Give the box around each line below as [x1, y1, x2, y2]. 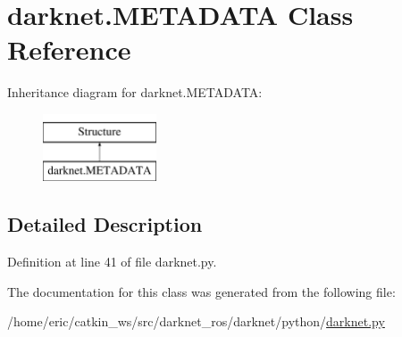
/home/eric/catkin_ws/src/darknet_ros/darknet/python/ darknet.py [7, 312, 385, 331]
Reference [7, 31, 131, 68]
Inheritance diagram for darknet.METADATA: [7, 83, 263, 102]
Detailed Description [7, 210, 203, 238]
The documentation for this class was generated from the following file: [7, 282, 396, 300]
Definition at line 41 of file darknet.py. [7, 252, 217, 271]
